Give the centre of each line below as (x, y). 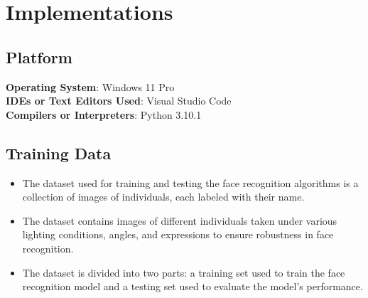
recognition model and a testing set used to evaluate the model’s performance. (193, 286)
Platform (39, 57)
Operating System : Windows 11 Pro (90, 86)
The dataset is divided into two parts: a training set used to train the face (184, 272)
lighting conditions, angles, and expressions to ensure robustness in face (178, 234)
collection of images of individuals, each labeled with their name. (163, 197)
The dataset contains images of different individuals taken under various (180, 220)
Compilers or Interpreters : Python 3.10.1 (104, 114)
